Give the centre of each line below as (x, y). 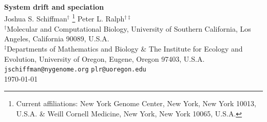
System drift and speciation (54, 7)
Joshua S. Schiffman (36, 19)
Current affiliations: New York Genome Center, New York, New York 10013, (136, 103)
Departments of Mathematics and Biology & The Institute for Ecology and (125, 49)
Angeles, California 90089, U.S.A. (57, 39)
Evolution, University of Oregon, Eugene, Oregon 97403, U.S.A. (104, 58)
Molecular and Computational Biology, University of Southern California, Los (129, 28)
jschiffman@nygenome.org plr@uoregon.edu (75, 70)
